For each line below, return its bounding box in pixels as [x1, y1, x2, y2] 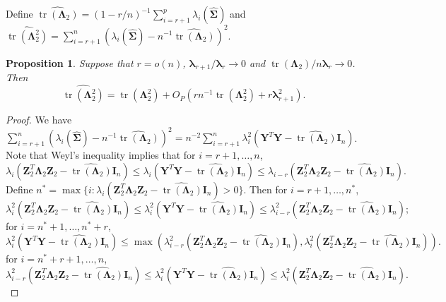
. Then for [243, 181, 288, 196]
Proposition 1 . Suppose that [6, 55, 134, 70]
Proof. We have [6, 112, 72, 127]
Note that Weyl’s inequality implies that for [6, 147, 196, 162]
